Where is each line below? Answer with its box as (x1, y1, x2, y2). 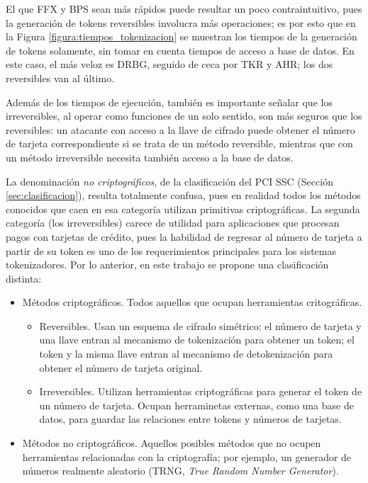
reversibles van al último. (6, 70, 115, 85)
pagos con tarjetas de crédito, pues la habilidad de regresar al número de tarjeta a (6, 229, 362, 244)
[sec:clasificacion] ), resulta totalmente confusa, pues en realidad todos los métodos (6, 188, 361, 203)
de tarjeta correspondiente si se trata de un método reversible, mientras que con (6, 136, 353, 151)
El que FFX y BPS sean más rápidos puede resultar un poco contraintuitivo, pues (6, 1, 362, 16)
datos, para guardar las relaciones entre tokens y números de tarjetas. (39, 411, 342, 426)
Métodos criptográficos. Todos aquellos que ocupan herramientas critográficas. (22, 295, 362, 309)
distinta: (6, 271, 42, 285)
